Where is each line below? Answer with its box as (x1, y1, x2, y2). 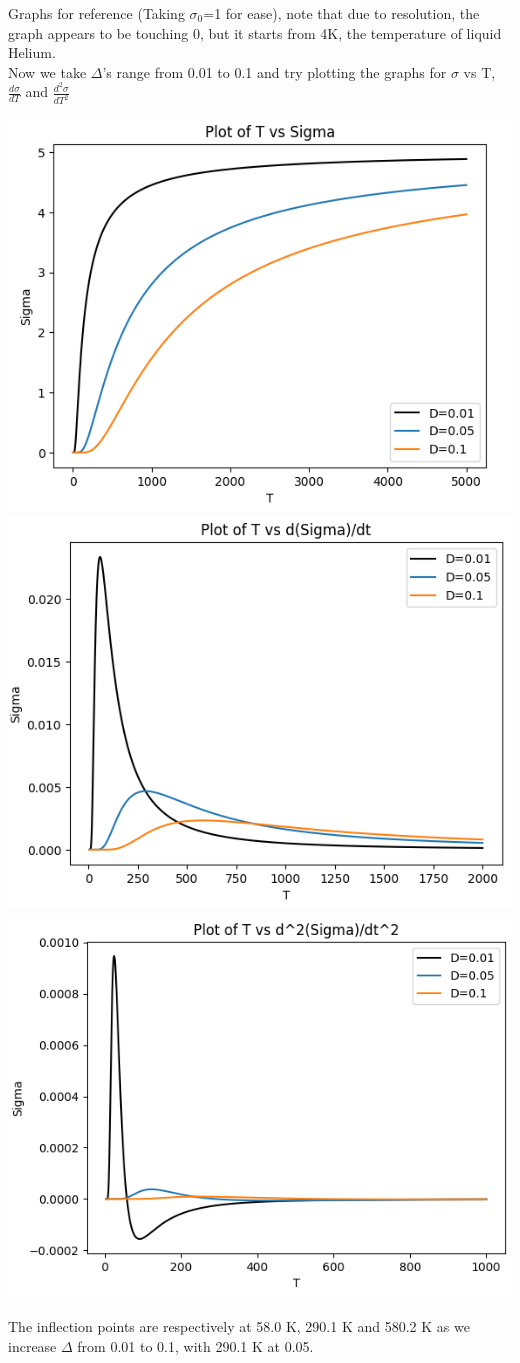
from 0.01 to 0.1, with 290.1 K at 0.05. (77, 1335, 314, 1356)
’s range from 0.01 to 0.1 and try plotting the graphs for (102, 61, 447, 82)
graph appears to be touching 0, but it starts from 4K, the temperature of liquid (8, 22, 502, 43)
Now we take (8, 61, 87, 82)
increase (8, 1335, 57, 1356)
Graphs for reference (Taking (8, 3, 185, 23)
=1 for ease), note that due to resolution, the (203, 3, 480, 23)
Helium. (8, 42, 56, 63)
